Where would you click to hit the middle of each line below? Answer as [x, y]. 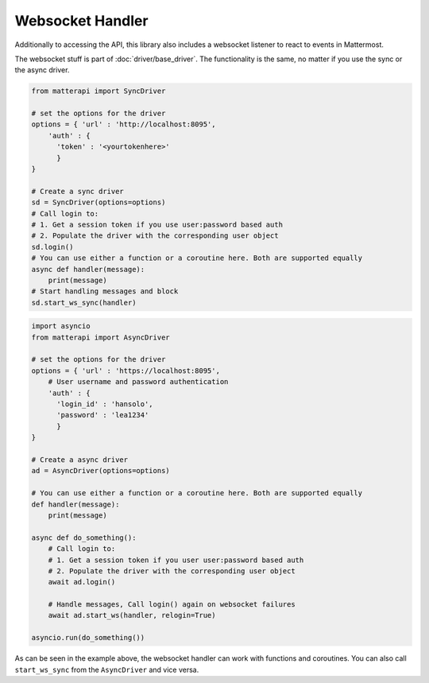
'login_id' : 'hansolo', [105, 404]
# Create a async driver [80, 460]
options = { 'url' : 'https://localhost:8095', [126, 371]
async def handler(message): [88, 269]
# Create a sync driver [78, 191]
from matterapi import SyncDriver [99, 91]
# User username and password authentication [138, 382]
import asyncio [61, 326]
